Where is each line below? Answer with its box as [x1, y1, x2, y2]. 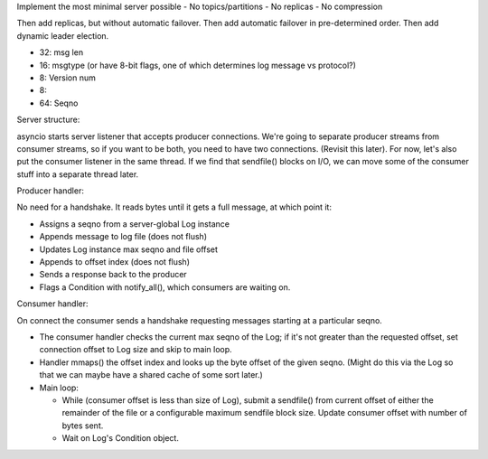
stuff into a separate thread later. [16, 168, 139, 180]
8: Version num [39, 72, 97, 83]
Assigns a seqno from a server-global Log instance [39, 218, 230, 229]
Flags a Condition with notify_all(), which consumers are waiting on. [39, 281, 291, 293]
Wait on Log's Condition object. [61, 433, 180, 444]
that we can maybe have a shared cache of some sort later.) [39, 370, 264, 380]
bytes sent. [61, 420, 104, 431]
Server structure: [16, 114, 80, 126]
